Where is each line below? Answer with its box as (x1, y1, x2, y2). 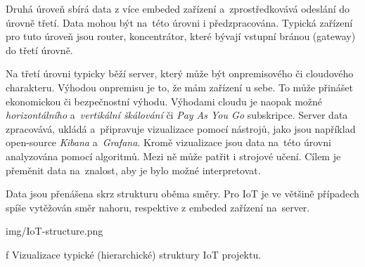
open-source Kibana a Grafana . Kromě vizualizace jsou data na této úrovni (6, 135, 331, 150)
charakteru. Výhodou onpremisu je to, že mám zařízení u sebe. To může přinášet (6, 79, 353, 94)
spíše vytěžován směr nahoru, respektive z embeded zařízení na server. (6, 200, 310, 214)
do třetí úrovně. (6, 42, 73, 57)
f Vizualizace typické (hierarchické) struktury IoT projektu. (6, 247, 262, 261)
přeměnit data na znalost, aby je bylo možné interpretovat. (6, 162, 261, 177)
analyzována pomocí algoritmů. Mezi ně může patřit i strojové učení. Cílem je (6, 148, 341, 163)
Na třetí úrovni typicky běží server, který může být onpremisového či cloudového (6, 66, 354, 81)
